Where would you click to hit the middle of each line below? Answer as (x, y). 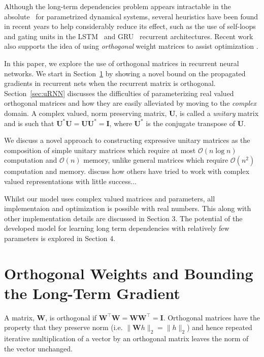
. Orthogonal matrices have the (211, 317)
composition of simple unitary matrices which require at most (100, 150)
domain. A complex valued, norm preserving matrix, (86, 113)
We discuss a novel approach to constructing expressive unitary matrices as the (127, 140)
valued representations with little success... (71, 181)
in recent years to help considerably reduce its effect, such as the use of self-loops (130, 26)
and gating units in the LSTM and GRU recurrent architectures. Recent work (129, 36)
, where (121, 123)
